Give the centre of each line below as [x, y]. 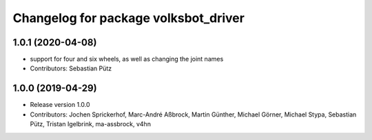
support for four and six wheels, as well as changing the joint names [127, 59]
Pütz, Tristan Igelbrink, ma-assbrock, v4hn [91, 124]
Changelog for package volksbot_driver [128, 18]
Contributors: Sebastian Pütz [71, 68]
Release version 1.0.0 [60, 105]
